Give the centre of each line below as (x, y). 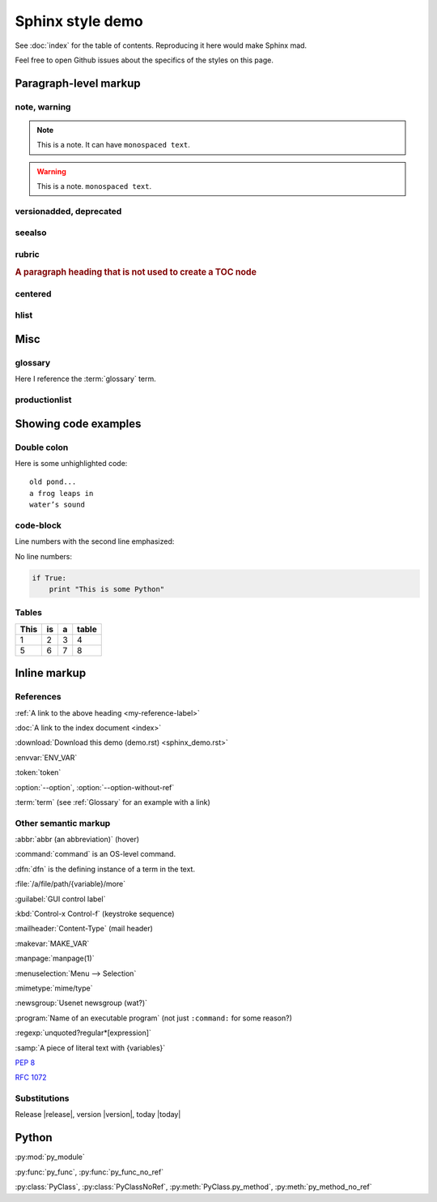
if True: (49, 578)
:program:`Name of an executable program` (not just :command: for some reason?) (154, 1018)
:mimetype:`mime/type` (54, 988)
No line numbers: (44, 556)
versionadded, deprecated (68, 211)
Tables (28, 613)
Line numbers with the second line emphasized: (95, 541)
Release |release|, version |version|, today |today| (98, 1114)
